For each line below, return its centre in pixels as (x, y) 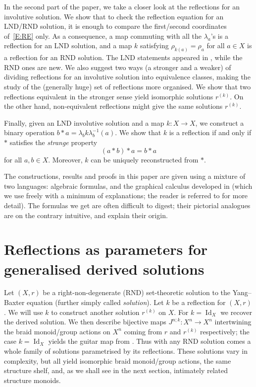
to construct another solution (95, 312)
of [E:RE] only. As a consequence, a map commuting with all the (103, 36)
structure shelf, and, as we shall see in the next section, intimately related (116, 370)
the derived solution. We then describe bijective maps (85, 322)
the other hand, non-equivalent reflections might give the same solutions (113, 106)
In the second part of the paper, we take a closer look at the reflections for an (122, 6)
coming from (143, 331)
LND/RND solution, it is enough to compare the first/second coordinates (115, 26)
